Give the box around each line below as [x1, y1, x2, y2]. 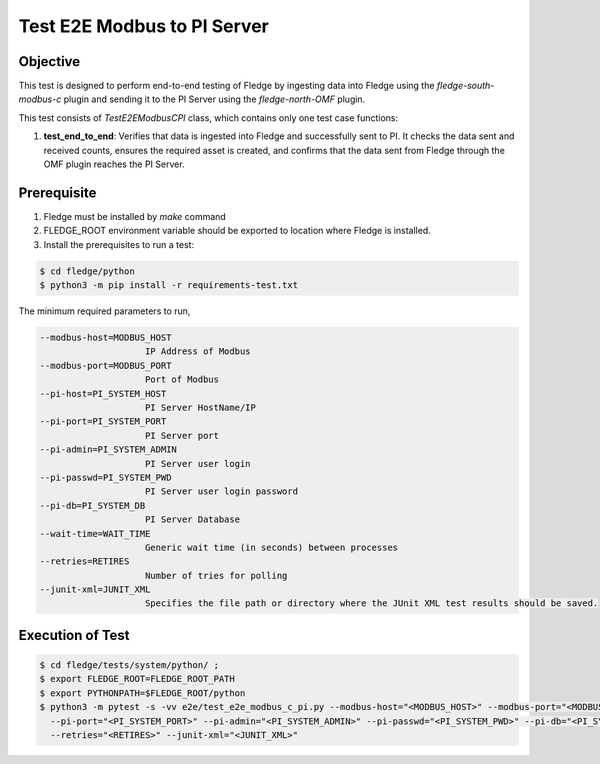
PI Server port [145, 430, 220, 441]
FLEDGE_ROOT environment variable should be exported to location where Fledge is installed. [43, 225, 432, 237]
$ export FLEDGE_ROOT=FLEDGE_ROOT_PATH [39, 673, 235, 685]
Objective [18, 53, 81, 70]
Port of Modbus [145, 374, 220, 385]
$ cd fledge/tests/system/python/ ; [39, 660, 220, 671]
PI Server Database [145, 514, 240, 525]
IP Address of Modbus [145, 346, 251, 357]
